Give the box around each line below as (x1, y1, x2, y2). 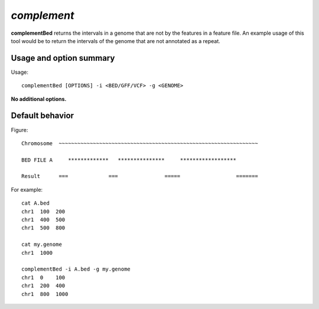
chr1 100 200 (21, 208, 66, 215)
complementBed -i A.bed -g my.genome (21, 266, 131, 272)
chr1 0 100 (21, 274, 66, 281)
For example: (11, 186, 43, 193)
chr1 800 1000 (21, 291, 69, 297)
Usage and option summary (11, 53, 115, 63)
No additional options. (11, 95, 67, 103)
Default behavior (11, 111, 74, 121)
